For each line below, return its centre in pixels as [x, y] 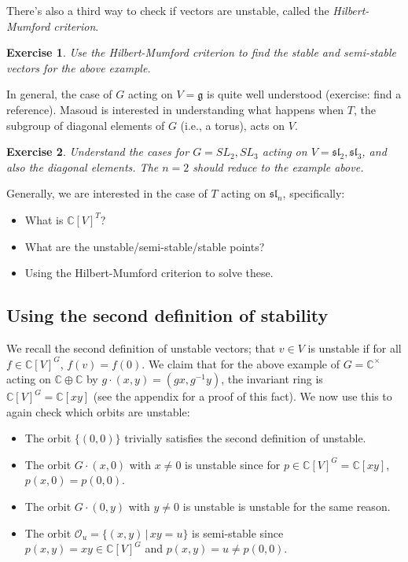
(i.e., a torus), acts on [233, 125]
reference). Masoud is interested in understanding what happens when [175, 109]
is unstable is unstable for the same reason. [287, 507]
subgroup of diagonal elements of [86, 125]
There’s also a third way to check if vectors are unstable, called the [168, 10]
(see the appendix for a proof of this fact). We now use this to [243, 396]
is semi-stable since [238, 532]
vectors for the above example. [79, 67]
